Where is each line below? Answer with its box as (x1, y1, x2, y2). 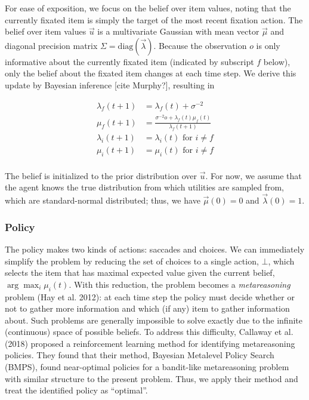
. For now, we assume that (205, 169, 302, 181)
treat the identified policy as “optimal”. (5, 384, 148, 396)
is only (256, 39, 280, 51)
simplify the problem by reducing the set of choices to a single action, (5, 254, 259, 267)
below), (263, 55, 291, 67)
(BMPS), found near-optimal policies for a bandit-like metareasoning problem (5, 361, 289, 373)
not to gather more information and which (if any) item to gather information (5, 302, 290, 315)
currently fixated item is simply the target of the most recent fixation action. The (5, 13, 303, 26)
